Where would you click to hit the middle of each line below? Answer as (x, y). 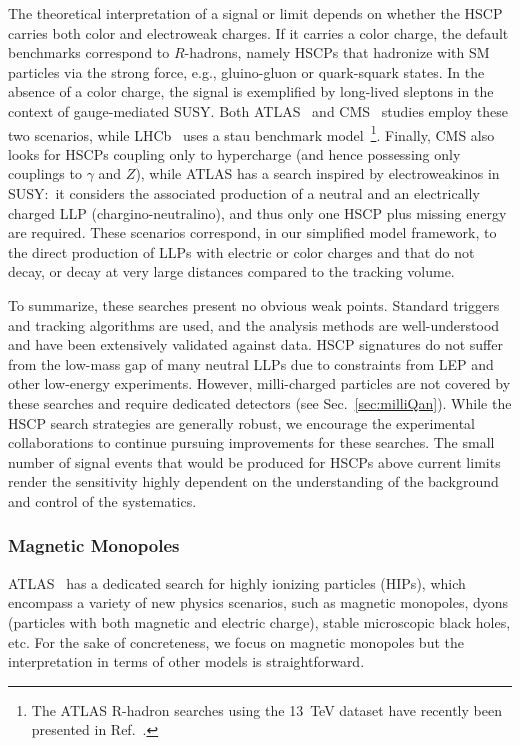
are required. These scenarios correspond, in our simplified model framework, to (252, 232)
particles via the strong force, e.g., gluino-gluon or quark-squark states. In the (246, 71)
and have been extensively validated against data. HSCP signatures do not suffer (255, 344)
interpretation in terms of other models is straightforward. (186, 661)
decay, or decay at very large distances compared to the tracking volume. (231, 271)
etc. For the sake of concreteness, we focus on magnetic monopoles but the (236, 641)
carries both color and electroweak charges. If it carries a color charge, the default (258, 32)
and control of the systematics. (102, 500)
